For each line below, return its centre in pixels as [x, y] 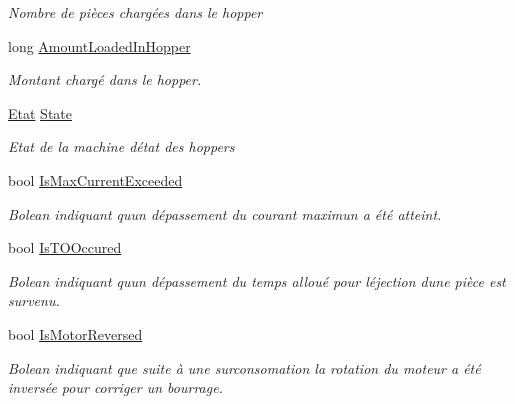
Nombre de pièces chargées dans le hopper [135, 12]
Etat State [40, 112]
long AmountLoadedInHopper [99, 45]
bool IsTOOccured [65, 247]
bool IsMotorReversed [75, 333]
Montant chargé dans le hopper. [105, 79]
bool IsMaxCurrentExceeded [95, 179]
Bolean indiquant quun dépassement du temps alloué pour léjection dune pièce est [257, 280]
